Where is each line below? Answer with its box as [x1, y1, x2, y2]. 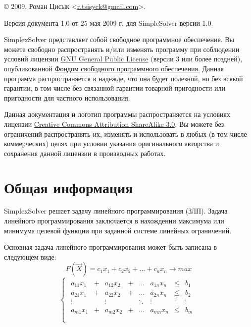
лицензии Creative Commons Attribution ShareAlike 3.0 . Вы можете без [4, 118, 224, 129]
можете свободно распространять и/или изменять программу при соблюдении [4, 44, 240, 54]
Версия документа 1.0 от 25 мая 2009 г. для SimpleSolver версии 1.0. [4, 17, 213, 28]
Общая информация [4, 177, 133, 197]
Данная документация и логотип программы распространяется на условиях [4, 109, 230, 119]
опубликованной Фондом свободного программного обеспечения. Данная [4, 63, 224, 73]
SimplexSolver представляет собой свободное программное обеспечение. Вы [4, 34, 235, 45]
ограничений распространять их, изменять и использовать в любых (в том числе [4, 128, 247, 139]
